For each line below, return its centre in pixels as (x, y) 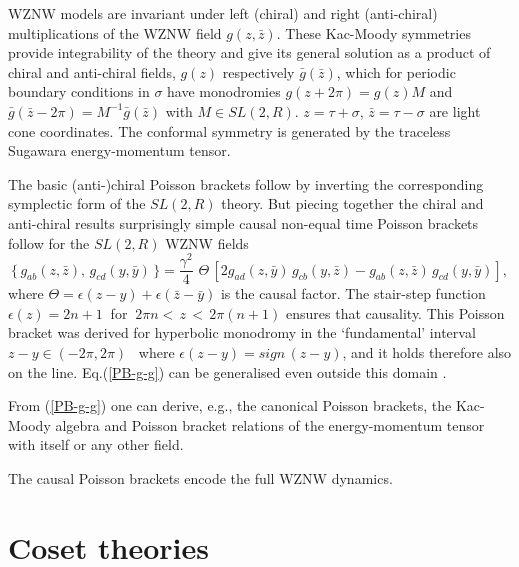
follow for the (49, 242)
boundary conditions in (79, 91)
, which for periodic (396, 71)
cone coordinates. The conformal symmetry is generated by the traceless (229, 130)
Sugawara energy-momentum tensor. (119, 150)
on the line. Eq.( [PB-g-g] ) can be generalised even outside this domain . (227, 371)
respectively (258, 71)
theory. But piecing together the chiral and (352, 203)
